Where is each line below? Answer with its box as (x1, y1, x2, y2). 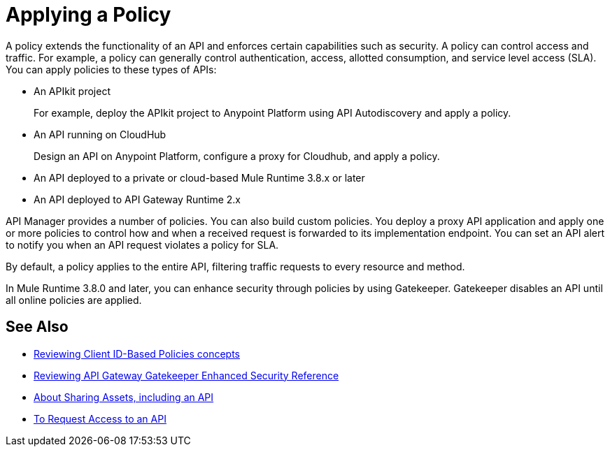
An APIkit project (34, 85, 111, 97)
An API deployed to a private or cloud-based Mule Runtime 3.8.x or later (34, 171, 365, 184)
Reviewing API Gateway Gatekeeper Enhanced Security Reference (34, 369, 339, 381)
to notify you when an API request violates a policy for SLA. (6, 238, 279, 251)
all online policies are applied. (6, 293, 142, 306)
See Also (6, 318, 69, 336)
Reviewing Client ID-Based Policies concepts (34, 347, 240, 360)
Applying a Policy (6, 3, 171, 27)
